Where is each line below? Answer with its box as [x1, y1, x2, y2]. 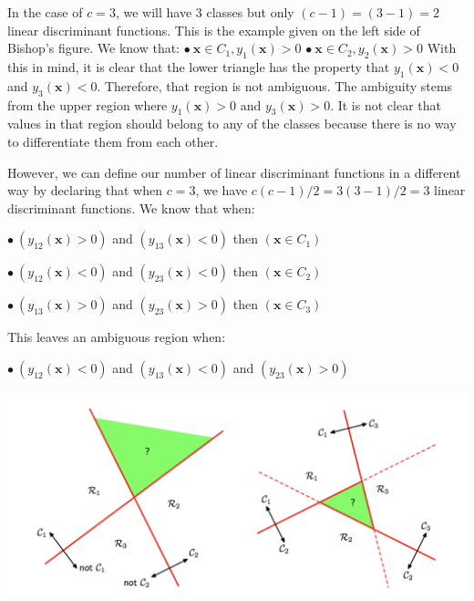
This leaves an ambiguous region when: [7, 327, 226, 347]
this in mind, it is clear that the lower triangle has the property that [7, 57, 390, 76]
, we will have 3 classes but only [115, 3, 294, 21]
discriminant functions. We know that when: [7, 198, 255, 217]
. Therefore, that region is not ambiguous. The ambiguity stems [97, 76, 453, 95]
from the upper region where [7, 95, 168, 114]
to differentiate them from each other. [7, 131, 219, 150]
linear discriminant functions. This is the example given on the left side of [7, 20, 420, 39]
